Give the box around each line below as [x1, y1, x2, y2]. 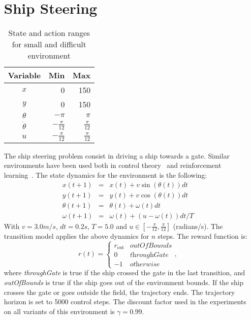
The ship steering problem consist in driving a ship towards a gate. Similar [4, 150, 230, 160]
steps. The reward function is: [157, 230, 248, 241]
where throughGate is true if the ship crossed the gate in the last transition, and [4, 267, 245, 278]
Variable [8, 69, 41, 81]
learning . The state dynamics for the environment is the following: [4, 169, 207, 180]
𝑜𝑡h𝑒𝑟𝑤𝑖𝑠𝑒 [130, 261, 160, 268]
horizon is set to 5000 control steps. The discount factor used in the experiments [4, 296, 247, 307]
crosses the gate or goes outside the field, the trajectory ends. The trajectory [4, 287, 235, 297]
